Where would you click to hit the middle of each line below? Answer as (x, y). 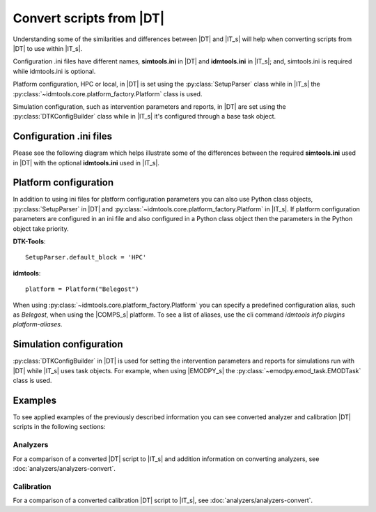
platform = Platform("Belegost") (82, 289)
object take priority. (41, 228)
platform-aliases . (38, 324)
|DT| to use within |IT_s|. (48, 48)
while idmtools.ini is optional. (54, 71)
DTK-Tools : (29, 241)
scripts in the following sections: (59, 427)
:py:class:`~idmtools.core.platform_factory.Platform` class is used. (108, 93)
